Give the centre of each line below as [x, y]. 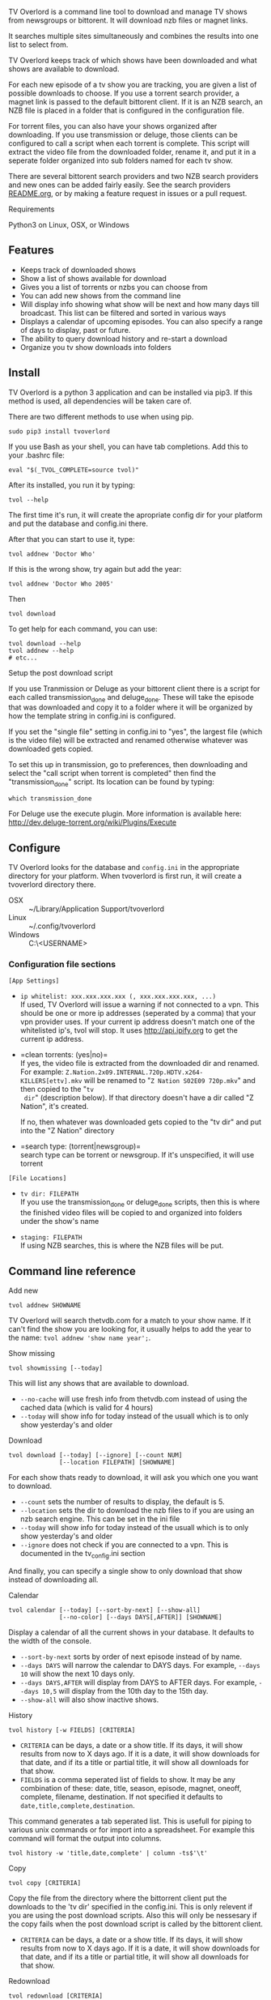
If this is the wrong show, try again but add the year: [95, 569]
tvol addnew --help [41, 650]
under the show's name [59, 1222]
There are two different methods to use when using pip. [101, 416]
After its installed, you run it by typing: [72, 484]
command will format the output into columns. [85, 1838]
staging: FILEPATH [51, 1238]
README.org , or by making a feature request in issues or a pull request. [128, 193]
